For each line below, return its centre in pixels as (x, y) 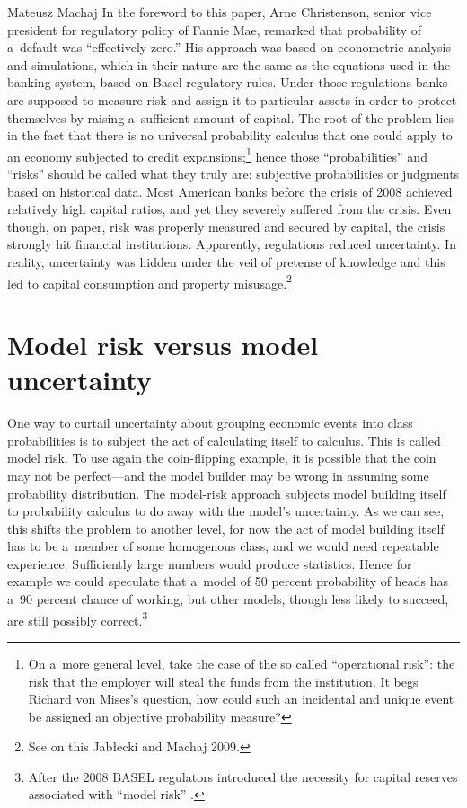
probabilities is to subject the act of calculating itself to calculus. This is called (224, 440)
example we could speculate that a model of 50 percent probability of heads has (228, 581)
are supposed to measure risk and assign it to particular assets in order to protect (232, 99)
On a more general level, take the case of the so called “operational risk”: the (242, 663)
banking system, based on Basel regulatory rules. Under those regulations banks (228, 82)
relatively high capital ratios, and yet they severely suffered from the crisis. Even (229, 209)
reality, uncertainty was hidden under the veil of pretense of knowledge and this (226, 261)
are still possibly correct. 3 (78, 618)
